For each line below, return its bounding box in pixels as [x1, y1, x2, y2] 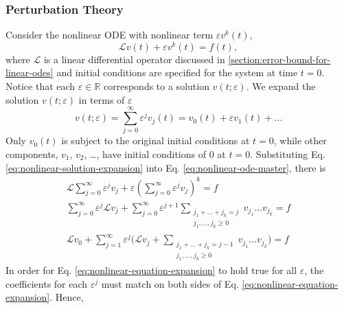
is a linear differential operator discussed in [43, 51, 225, 66]
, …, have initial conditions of [84, 146, 206, 161]
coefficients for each [5, 276, 88, 290]
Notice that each [5, 79, 76, 93]
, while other [273, 133, 327, 148]
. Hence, [49, 290, 84, 304]
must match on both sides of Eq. [101, 276, 239, 290]
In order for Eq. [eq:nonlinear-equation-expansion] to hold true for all [5, 262, 297, 277]
